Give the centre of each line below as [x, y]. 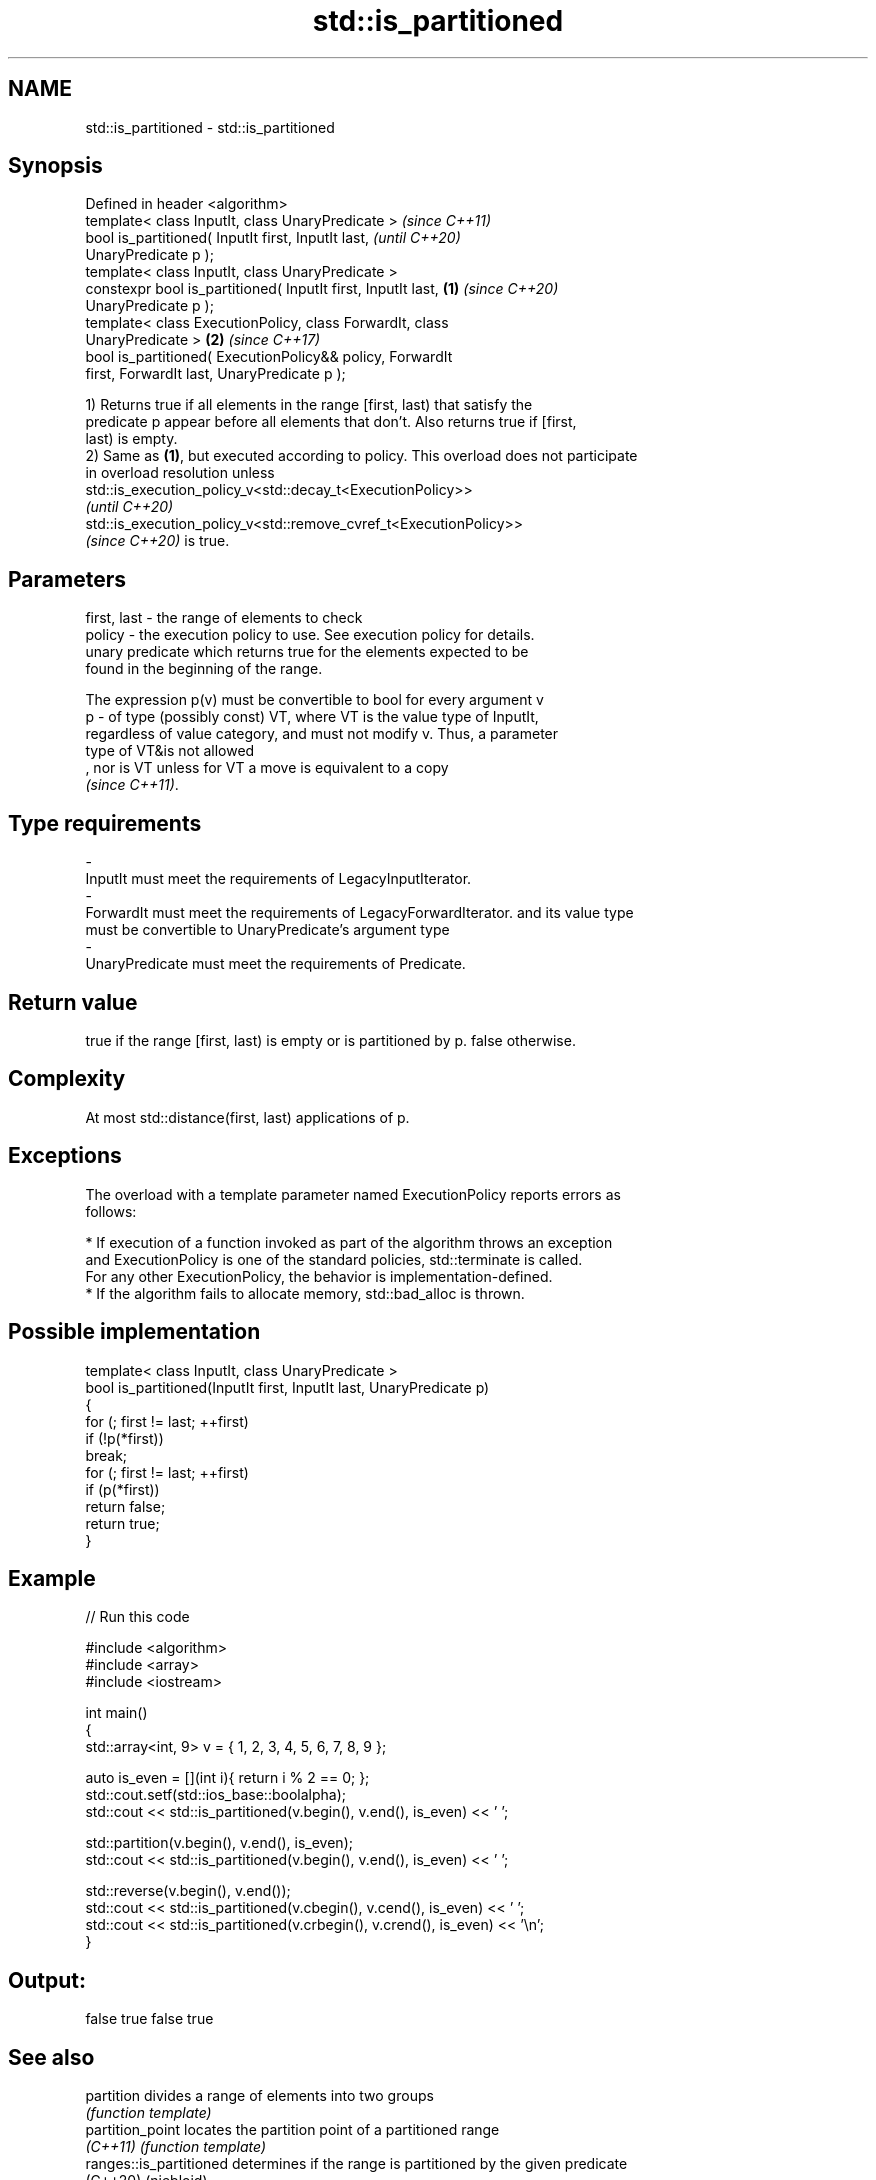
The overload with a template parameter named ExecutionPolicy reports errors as [353, 1194]
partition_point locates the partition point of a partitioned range [292, 2130]
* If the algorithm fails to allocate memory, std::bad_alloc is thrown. [305, 1293]
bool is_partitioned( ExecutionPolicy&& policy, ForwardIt [269, 357]
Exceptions [65, 1156]
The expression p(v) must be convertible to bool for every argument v [314, 700]
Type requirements [105, 823]
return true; [122, 1523]
